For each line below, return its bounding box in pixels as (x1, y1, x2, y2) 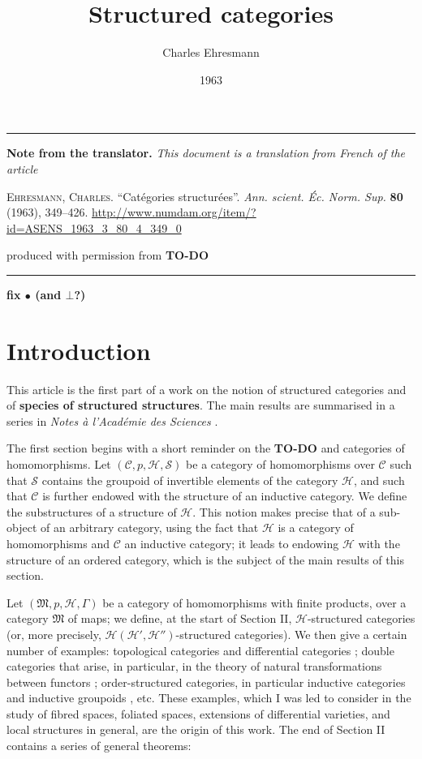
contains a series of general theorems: (6, 737, 192, 754)
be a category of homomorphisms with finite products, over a (102, 594, 407, 611)
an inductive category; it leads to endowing (124, 534, 339, 551)
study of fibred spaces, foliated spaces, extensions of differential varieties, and (6, 705, 390, 722)
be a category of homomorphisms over (186, 455, 375, 472)
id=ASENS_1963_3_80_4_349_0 (6, 219, 182, 236)
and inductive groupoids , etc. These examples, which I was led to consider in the (6, 689, 411, 706)
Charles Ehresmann (162, 44, 260, 61)
